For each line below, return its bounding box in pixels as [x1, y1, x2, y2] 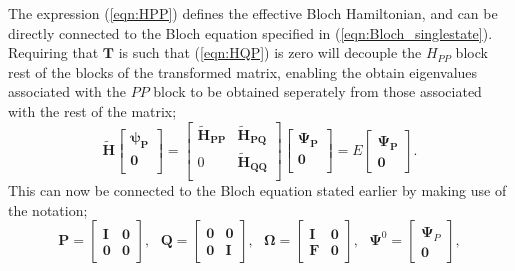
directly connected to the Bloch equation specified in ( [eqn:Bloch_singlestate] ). [8, 22, 493, 43]
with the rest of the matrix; [8, 100, 177, 121]
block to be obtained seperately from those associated [153, 81, 482, 102]
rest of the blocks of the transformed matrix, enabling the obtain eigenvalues [8, 61, 478, 82]
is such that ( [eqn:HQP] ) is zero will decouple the [118, 42, 422, 63]
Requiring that [8, 42, 99, 63]
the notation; [8, 199, 88, 220]
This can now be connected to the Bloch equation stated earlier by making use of [8, 180, 507, 200]
